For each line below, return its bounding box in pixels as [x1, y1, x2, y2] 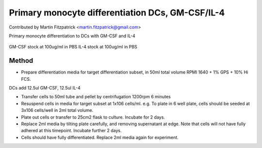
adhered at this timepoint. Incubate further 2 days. [21, 128, 122, 133]
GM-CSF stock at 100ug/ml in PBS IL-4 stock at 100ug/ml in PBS [9, 44, 138, 50]
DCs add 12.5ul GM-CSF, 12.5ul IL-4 [9, 85, 81, 91]
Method [9, 57, 33, 65]
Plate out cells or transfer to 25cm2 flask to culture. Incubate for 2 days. [21, 114, 165, 120]
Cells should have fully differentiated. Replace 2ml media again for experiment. [21, 134, 179, 140]
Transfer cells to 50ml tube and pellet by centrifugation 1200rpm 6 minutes [21, 94, 171, 100]
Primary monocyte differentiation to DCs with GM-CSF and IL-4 [9, 33, 135, 39]
